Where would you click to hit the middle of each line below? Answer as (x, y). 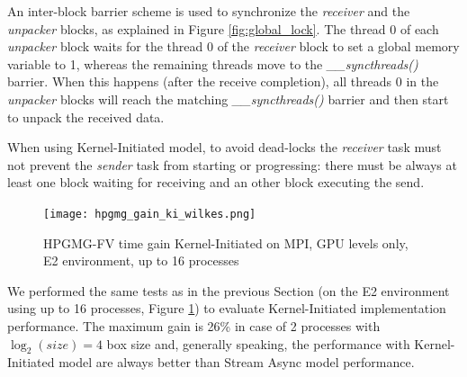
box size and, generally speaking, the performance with (258, 343)
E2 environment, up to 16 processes (141, 260)
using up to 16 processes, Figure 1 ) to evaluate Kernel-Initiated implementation (227, 308)
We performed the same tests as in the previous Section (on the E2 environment (229, 290)
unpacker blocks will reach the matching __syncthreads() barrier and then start (228, 99)
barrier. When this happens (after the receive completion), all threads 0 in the (223, 81)
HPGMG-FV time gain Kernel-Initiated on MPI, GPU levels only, (226, 242)
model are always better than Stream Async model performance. (237, 362)
